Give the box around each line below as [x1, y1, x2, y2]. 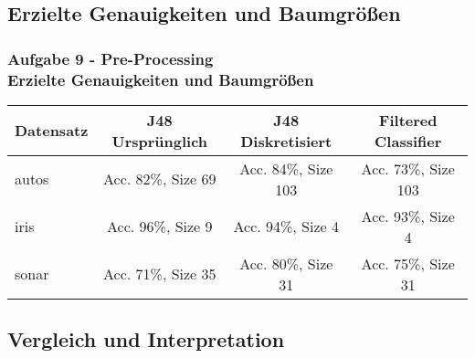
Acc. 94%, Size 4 [233, 216, 340, 237]
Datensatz [15, 120, 89, 142]
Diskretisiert [240, 130, 332, 152]
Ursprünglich [111, 130, 208, 152]
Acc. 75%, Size [361, 252, 455, 274]
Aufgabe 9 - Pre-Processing [7, 47, 214, 69]
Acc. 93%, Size [361, 205, 455, 226]
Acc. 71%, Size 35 [103, 263, 216, 285]
